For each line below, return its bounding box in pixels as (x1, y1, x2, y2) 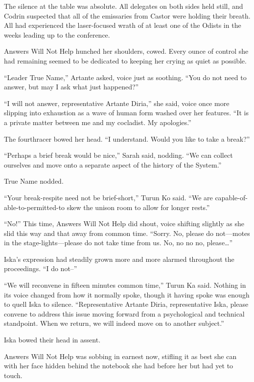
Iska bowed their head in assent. (4, 335, 101, 345)
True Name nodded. (4, 176, 64, 186)
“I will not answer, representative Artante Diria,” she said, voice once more (4, 98, 230, 108)
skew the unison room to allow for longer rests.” (67, 202, 210, 212)
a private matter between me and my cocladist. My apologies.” (4, 117, 191, 127)
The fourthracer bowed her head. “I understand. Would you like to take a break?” (4, 133, 250, 144)
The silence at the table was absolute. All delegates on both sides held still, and (4, 1, 243, 11)
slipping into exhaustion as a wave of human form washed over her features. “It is (4, 107, 249, 118)
